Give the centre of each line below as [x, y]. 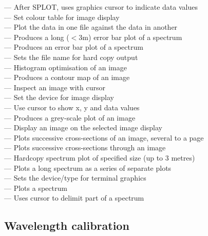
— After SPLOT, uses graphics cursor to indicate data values [101, 7]
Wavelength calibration [67, 225]
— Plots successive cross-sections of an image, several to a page [104, 137]
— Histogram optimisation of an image [65, 67]
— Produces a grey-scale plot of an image [70, 117]
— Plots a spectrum [36, 188]
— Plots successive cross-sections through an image [85, 147]
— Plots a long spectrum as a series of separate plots [88, 168]
